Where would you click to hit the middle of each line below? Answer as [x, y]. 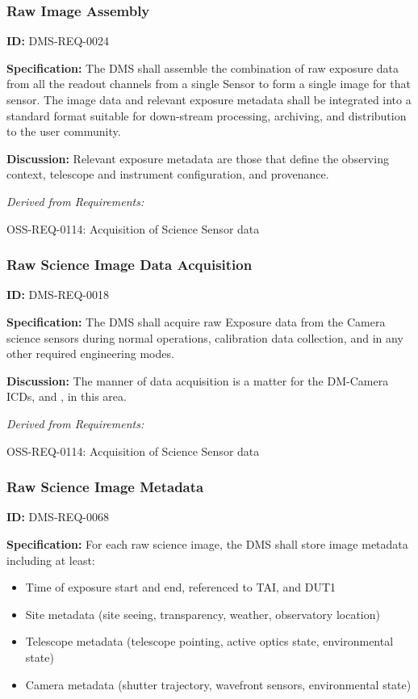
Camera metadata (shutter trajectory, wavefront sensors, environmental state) [218, 684]
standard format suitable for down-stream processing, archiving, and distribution [207, 115]
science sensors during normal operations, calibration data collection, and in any [205, 337]
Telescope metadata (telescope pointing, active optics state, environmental [209, 641]
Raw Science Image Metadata [105, 487]
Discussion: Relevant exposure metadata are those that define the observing [198, 158]
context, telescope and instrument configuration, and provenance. [168, 174]
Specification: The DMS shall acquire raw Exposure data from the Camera [196, 321]
